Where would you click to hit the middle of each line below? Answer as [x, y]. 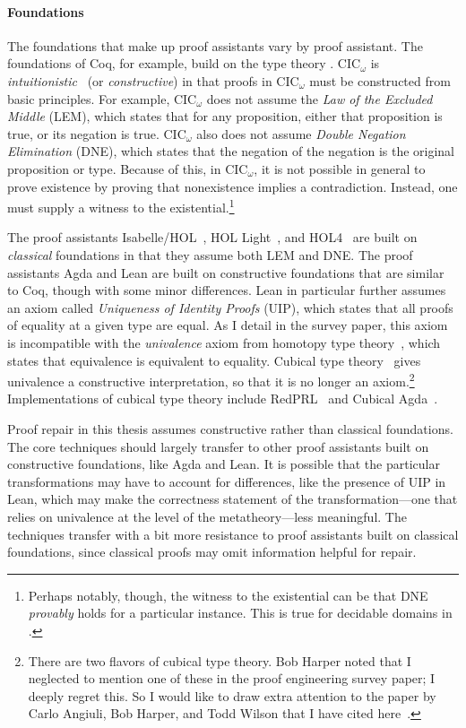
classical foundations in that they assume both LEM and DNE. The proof [210, 254]
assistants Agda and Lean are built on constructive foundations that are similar [226, 272]
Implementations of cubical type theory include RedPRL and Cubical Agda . [223, 399]
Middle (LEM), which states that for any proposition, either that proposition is [225, 116]
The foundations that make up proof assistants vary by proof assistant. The [215, 45]
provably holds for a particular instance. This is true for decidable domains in [240, 613]
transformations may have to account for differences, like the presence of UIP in [227, 481]
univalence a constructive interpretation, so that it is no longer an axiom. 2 [211, 380]
